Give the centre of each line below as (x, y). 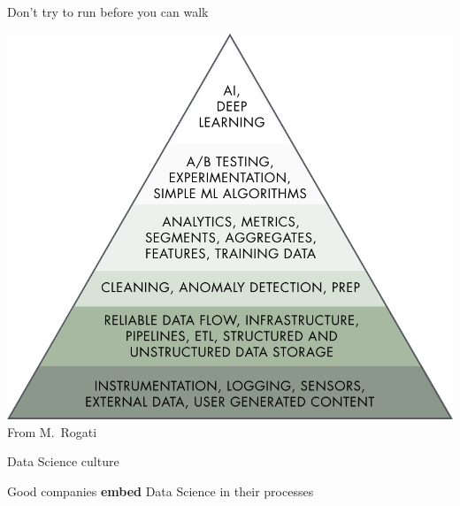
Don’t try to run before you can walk (108, 11)
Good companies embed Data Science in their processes (161, 491)
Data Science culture (63, 461)
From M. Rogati (52, 431)
